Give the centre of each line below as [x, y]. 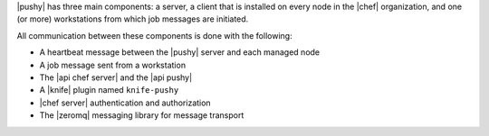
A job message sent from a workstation [112, 65]
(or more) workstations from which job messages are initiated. [133, 19]
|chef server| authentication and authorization [125, 103]
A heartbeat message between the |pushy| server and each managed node [180, 52]
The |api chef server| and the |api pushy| [116, 77]
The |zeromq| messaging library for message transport [142, 115]
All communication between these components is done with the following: [155, 35]
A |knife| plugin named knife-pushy [109, 90]
